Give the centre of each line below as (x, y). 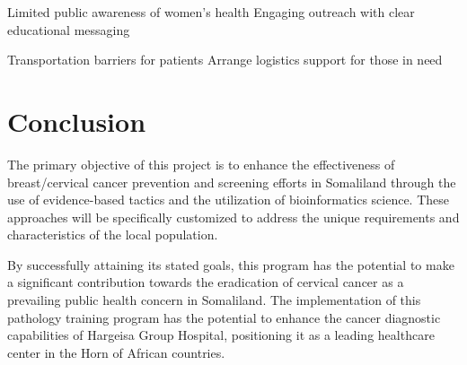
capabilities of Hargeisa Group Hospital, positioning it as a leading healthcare (221, 335)
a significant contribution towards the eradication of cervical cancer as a (206, 282)
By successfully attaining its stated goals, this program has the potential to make (231, 264)
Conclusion (77, 121)
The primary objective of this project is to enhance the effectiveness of (201, 164)
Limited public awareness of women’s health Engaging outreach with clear (211, 12)
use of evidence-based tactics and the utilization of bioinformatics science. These (229, 200)
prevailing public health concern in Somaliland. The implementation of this (214, 300)
